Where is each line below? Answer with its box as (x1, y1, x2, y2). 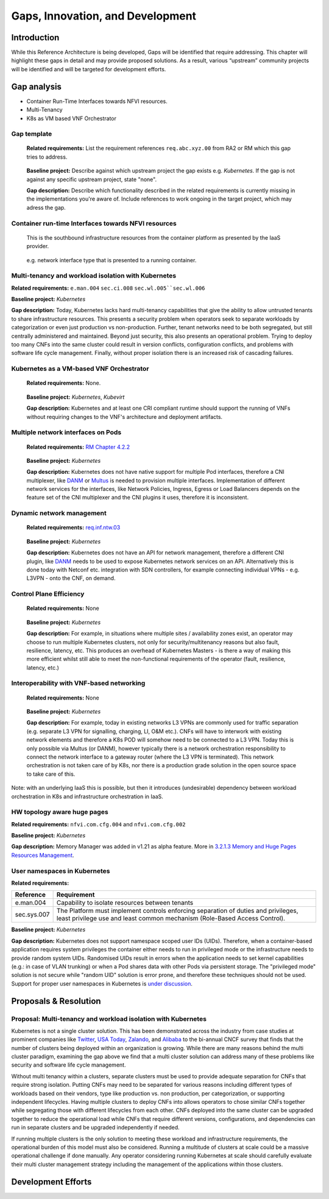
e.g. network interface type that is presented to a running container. (26, 256, 197, 263)
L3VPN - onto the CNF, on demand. (26, 574, 116, 582)
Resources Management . (11, 851, 74, 859)
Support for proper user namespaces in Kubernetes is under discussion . (11, 979, 193, 987)
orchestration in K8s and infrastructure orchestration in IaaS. (11, 793, 164, 800)
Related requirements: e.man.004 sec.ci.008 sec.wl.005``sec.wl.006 (11, 284, 205, 292)
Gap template (11, 130, 52, 138)
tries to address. (26, 153, 68, 160)
